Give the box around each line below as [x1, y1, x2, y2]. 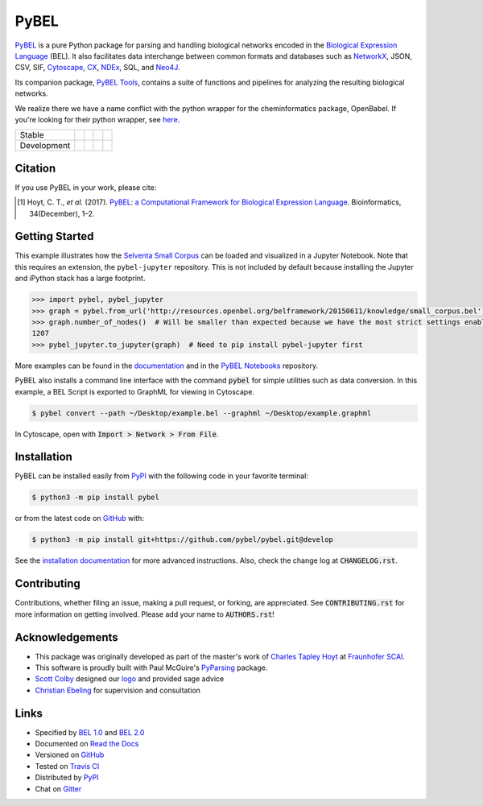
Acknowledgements [14, 630, 118, 644]
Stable [19, 130, 44, 141]
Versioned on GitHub [35, 750, 105, 760]
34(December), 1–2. [29, 209, 96, 218]
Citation [14, 161, 56, 175]
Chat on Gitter [35, 783, 82, 793]
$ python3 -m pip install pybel [31, 493, 160, 502]
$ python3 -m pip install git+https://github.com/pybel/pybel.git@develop [31, 535, 334, 544]
